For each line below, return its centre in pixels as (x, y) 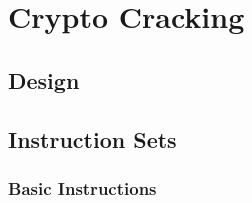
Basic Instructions (82, 187)
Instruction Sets (92, 138)
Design (44, 79)
